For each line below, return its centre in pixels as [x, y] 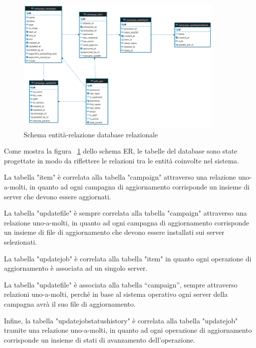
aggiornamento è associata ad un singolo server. [76, 268]
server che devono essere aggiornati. [58, 196]
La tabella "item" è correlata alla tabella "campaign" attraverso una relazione [120, 177]
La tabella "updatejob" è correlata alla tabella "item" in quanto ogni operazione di [128, 258]
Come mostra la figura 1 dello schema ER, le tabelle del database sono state [121, 151]
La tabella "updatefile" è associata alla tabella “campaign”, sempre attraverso [121, 284]
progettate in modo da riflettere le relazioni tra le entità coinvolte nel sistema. [122, 160]
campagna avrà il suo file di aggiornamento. [70, 303]
